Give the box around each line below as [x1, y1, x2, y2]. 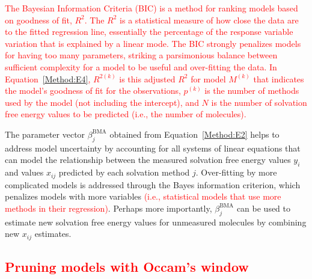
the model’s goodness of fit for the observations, [5, 84, 181, 97]
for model [191, 72, 226, 85]
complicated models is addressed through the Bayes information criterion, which [5, 178, 301, 191]
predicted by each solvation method [58, 166, 190, 179]
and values [5, 166, 44, 179]
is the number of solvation [211, 96, 307, 108]
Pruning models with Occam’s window [5, 257, 249, 275]
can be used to [236, 201, 291, 214]
